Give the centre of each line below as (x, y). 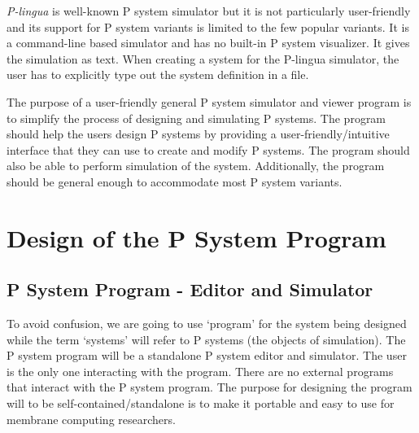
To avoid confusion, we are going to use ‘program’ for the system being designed (207, 324)
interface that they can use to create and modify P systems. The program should (208, 149)
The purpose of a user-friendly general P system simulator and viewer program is (209, 101)
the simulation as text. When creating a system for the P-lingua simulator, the (203, 58)
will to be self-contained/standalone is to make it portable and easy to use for (201, 403)
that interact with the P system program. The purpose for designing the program (209, 387)
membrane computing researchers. (91, 419)
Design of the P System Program (196, 237)
